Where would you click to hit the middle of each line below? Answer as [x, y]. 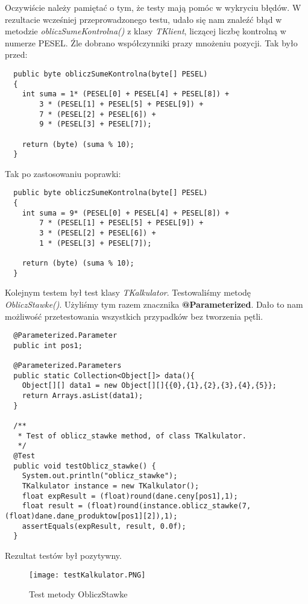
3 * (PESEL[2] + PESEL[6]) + [98, 233]
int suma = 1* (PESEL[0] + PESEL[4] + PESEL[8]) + [126, 94]
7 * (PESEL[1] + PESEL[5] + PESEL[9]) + [121, 223]
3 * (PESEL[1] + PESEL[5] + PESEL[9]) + [121, 104]
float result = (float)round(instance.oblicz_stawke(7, [137, 506]
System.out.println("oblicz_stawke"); [100, 476]
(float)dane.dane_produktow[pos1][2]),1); [91, 516]
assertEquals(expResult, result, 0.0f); [104, 526]
